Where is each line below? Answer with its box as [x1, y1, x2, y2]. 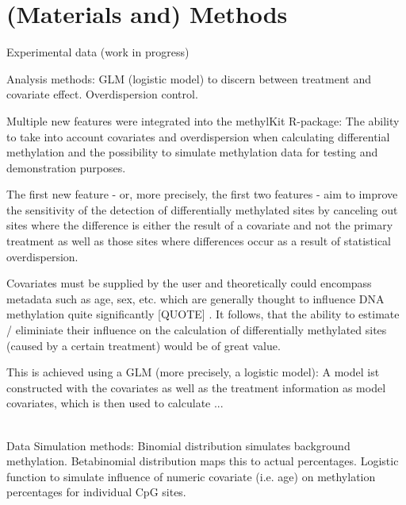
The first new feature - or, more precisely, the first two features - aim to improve [6, 186, 398, 202]
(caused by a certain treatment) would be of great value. [6, 337, 281, 353]
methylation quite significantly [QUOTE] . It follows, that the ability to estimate [6, 306, 400, 322]
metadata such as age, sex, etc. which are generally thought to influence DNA [6, 290, 385, 306]
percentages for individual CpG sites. [6, 484, 186, 500]
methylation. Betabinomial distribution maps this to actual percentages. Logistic [6, 453, 399, 469]
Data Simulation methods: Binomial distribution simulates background [6, 437, 350, 453]
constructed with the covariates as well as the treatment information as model [6, 379, 386, 395]
